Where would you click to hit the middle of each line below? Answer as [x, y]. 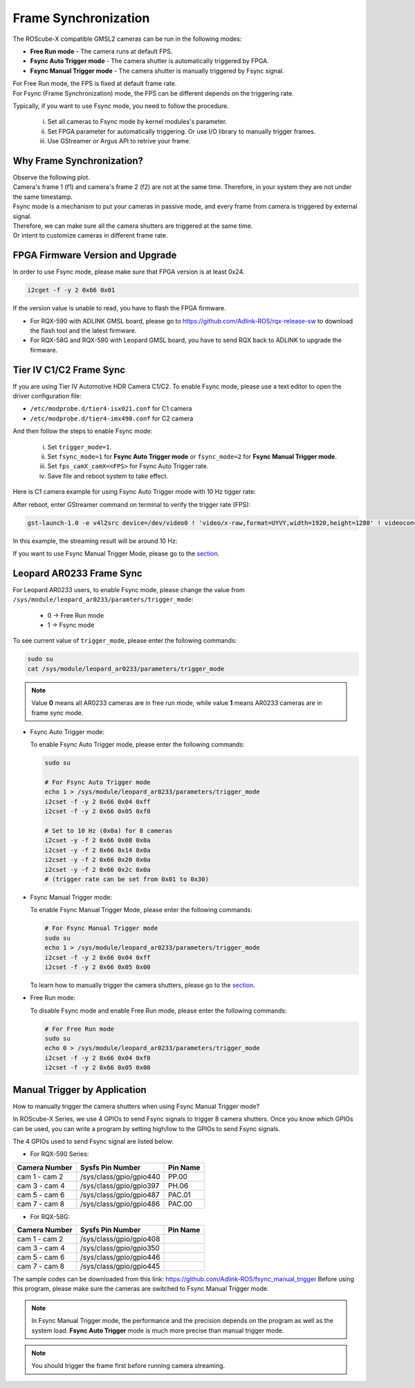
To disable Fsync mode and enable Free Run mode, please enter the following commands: [158, 1011]
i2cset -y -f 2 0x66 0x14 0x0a [98, 850]
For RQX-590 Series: [59, 1154]
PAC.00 [180, 1204]
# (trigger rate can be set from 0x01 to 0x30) [127, 879]
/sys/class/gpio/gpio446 [120, 1257]
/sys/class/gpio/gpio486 [120, 1204]
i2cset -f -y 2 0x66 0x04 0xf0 [98, 1058]
